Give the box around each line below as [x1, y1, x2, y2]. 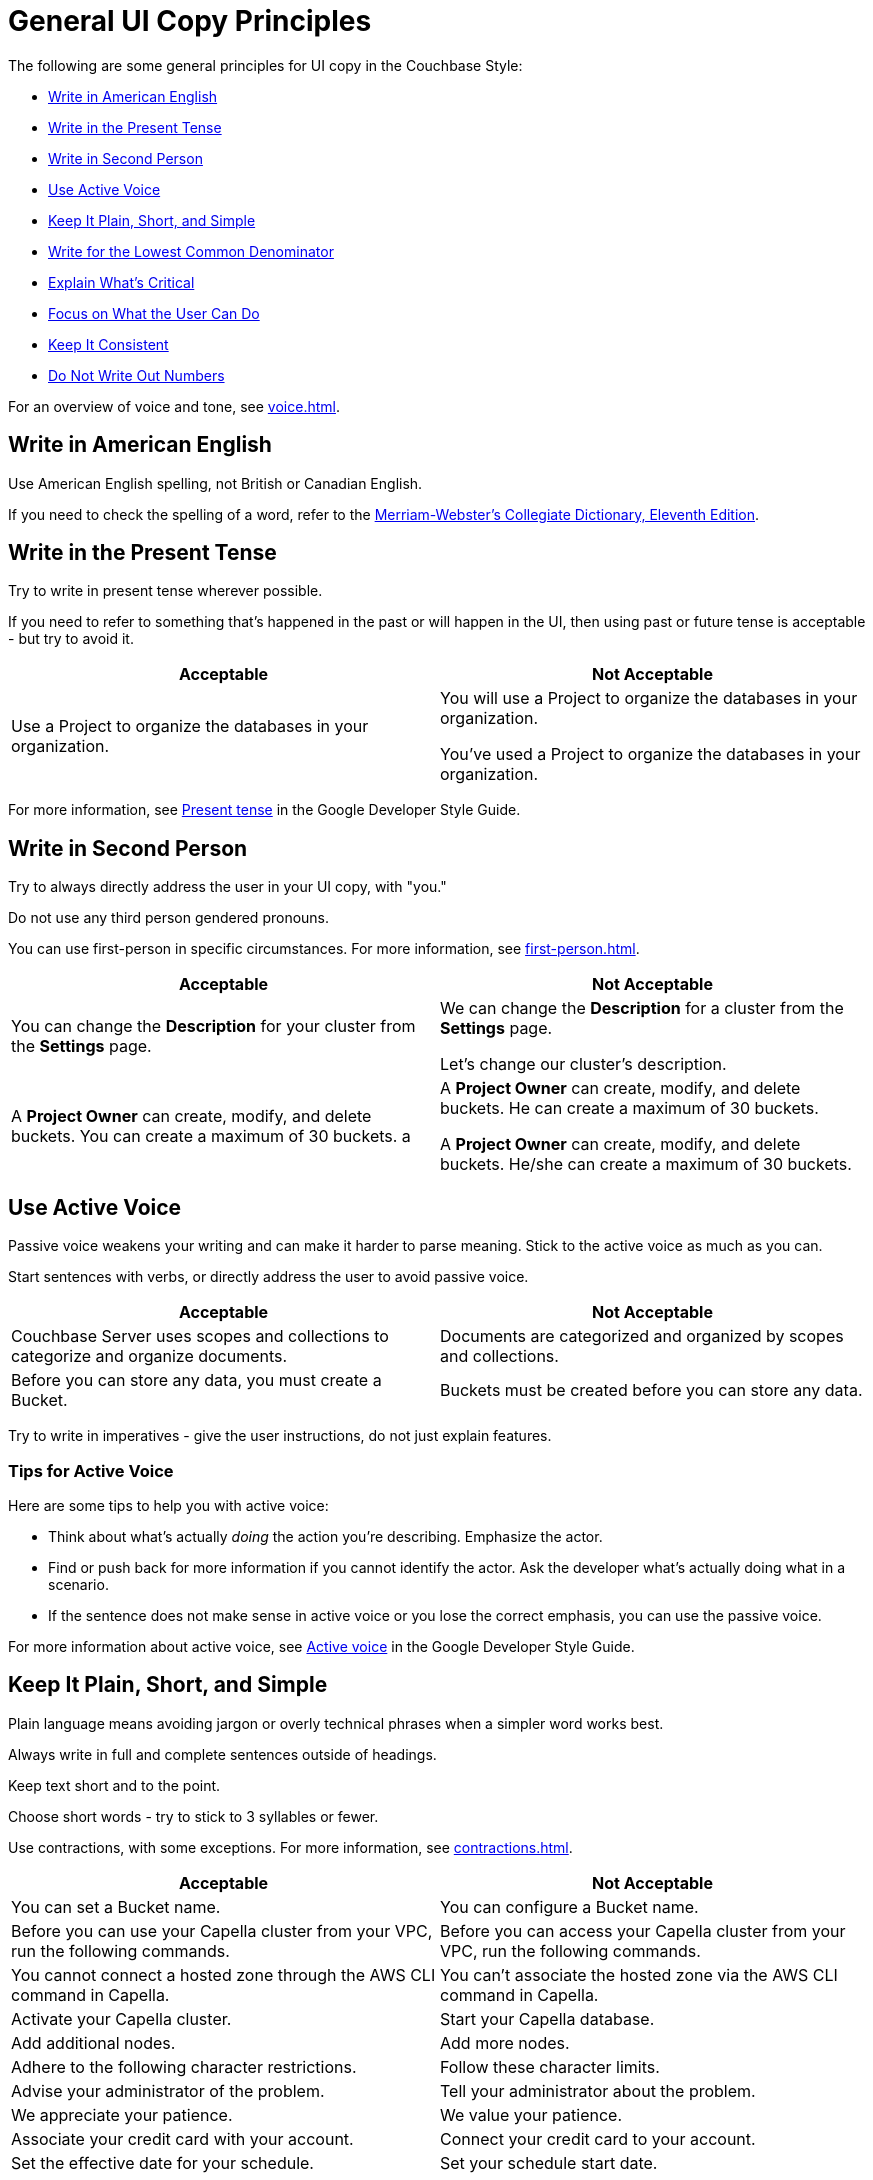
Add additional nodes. [11, 2032, 176, 2053]
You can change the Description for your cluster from [11, 1016, 416, 1037]
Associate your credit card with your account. [11, 2128, 354, 2149]
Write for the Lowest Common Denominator [48, 242, 334, 260]
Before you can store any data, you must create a [11, 1370, 382, 1391]
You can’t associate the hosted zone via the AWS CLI [440, 1964, 838, 1985]
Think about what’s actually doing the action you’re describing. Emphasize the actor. [48, 1527, 603, 1545]
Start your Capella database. [440, 2008, 655, 2029]
